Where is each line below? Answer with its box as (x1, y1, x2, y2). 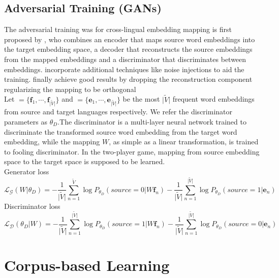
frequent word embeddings (172, 94, 255, 104)
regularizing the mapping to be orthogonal (4, 83, 136, 94)
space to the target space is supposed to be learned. (4, 156, 165, 167)
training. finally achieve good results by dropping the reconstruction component (4, 74, 253, 84)
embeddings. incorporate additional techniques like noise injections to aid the (4, 64, 244, 74)
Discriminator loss (4, 200, 60, 211)
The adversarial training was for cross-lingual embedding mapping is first (4, 24, 232, 35)
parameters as (4, 116, 47, 127)
